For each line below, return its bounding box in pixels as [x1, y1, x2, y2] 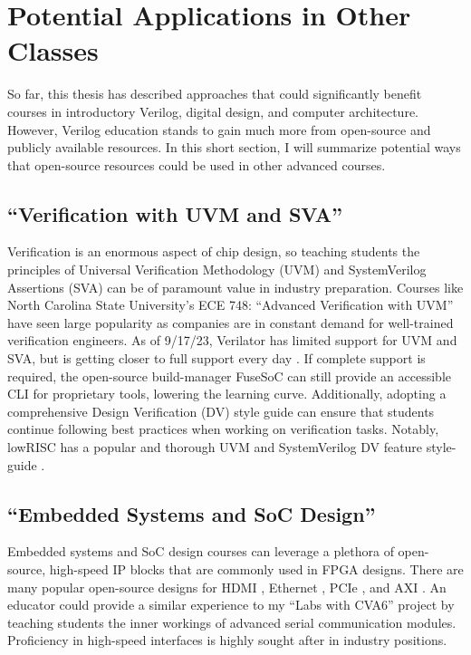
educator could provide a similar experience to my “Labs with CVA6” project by [7, 595, 455, 614]
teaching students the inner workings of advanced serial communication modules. [7, 612, 457, 631]
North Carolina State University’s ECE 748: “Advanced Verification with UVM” [7, 295, 454, 314]
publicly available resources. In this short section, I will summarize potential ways [7, 138, 461, 157]
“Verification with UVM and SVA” [7, 199, 343, 227]
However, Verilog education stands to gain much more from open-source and [7, 120, 431, 139]
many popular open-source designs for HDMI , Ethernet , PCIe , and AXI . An [7, 577, 447, 596]
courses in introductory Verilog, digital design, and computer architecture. [7, 101, 418, 120]
